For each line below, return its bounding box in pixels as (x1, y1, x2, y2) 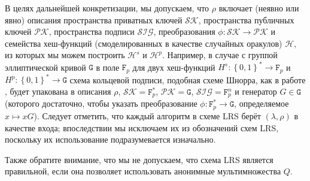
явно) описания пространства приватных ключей (5, 13, 183, 26)
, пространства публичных (198, 13, 294, 26)
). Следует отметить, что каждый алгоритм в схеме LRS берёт (34, 109, 261, 122)
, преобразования (153, 25, 215, 38)
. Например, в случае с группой (162, 49, 278, 61)
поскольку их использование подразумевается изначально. (5, 133, 216, 146)
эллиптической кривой (5, 61, 86, 73)
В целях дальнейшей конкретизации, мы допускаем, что (5, 2, 209, 14)
